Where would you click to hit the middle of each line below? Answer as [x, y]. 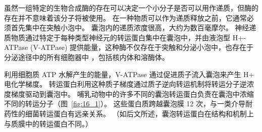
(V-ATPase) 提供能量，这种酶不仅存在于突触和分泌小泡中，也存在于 [142, 47]
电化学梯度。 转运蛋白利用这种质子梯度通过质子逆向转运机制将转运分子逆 [125, 84]
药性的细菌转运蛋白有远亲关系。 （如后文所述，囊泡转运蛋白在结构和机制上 [129, 113]
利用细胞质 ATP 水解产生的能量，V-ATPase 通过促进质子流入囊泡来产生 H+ [129, 74]
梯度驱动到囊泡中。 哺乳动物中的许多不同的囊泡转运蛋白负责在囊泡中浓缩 [132, 93]
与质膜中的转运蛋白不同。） [48, 123]
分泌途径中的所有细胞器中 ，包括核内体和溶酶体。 [87, 57]
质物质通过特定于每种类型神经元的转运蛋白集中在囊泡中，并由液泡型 [117, 37]
